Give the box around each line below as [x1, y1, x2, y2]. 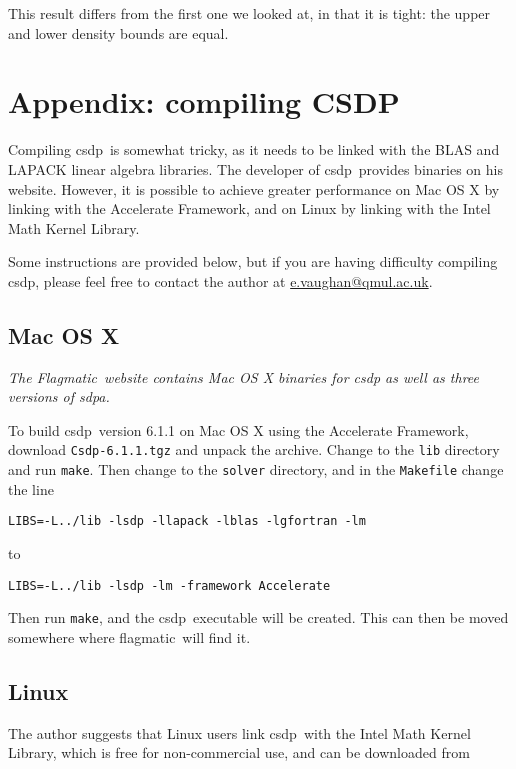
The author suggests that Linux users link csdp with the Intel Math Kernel [8, 722, 471, 743]
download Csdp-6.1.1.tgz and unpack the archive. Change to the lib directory [8, 439, 500, 460]
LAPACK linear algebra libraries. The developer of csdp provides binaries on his [8, 158, 503, 179]
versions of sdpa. [8, 386, 110, 407]
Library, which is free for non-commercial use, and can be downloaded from [8, 742, 470, 763]
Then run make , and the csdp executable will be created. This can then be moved [8, 607, 509, 628]
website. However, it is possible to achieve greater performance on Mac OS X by [8, 178, 500, 199]
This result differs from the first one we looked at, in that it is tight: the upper [8, 3, 491, 23]
